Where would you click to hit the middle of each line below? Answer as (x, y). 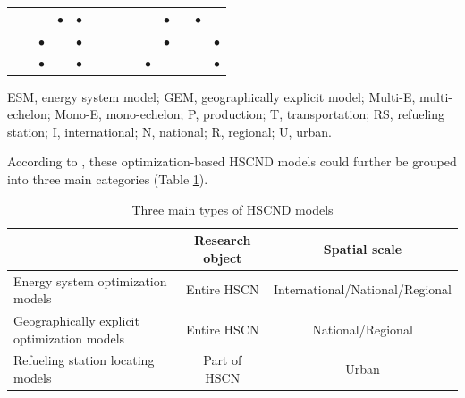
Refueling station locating (84, 360)
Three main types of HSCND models (232, 209)
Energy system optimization (90, 280)
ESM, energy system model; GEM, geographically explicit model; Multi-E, (211, 96)
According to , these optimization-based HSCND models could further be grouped (232, 161)
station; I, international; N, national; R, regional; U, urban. (169, 131)
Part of (223, 360)
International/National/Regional (362, 289)
